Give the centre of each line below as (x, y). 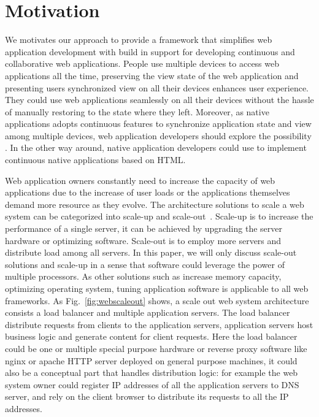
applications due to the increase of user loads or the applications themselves (148, 192)
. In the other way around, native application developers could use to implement (156, 147)
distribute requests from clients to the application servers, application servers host (159, 324)
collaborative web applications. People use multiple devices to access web (142, 63)
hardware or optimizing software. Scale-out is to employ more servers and (143, 240)
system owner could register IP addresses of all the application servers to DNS (152, 384)
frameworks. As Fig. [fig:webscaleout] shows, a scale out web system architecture (157, 300)
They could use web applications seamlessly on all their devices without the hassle (159, 100)
